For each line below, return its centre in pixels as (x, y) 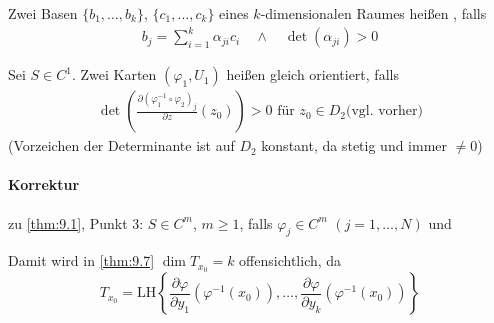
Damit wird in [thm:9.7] (81, 260)
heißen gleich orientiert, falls (312, 74)
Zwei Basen (43, 13)
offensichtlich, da (290, 260)
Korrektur (44, 184)
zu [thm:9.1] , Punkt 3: (76, 222)
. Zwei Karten (114, 74)
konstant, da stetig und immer (354, 145)
